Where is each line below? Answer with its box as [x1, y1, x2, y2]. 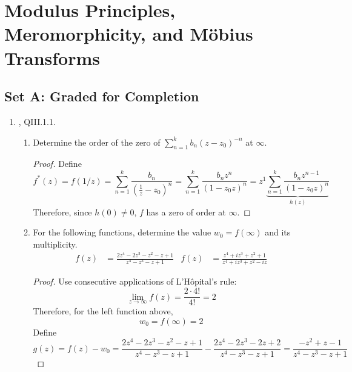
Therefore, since [33, 205, 92, 218]
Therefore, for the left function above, [33, 305, 173, 317]
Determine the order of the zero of [33, 135, 161, 148]
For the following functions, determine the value [33, 226, 211, 238]
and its [265, 226, 291, 238]
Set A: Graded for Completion [4, 87, 199, 106]
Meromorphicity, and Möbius [4, 21, 253, 46]
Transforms [4, 45, 100, 70]
